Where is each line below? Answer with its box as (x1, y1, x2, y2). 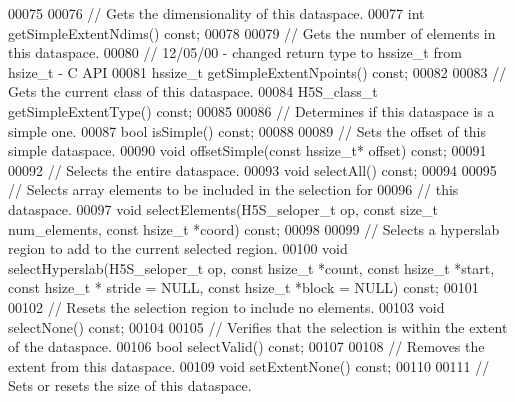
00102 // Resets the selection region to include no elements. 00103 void (8, 296, 445, 317)
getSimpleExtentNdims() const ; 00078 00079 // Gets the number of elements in (8, 22, 496, 43)
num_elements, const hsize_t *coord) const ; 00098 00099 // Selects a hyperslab (8, 218, 500, 239)
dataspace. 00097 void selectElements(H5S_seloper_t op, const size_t (8, 198, 439, 219)
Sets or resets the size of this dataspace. (8, 375, 252, 396)
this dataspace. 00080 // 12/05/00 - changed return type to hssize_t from (8, 42, 462, 63)
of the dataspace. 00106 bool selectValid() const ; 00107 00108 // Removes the (8, 336, 485, 357)
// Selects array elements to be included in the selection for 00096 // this (8, 179, 459, 200)
